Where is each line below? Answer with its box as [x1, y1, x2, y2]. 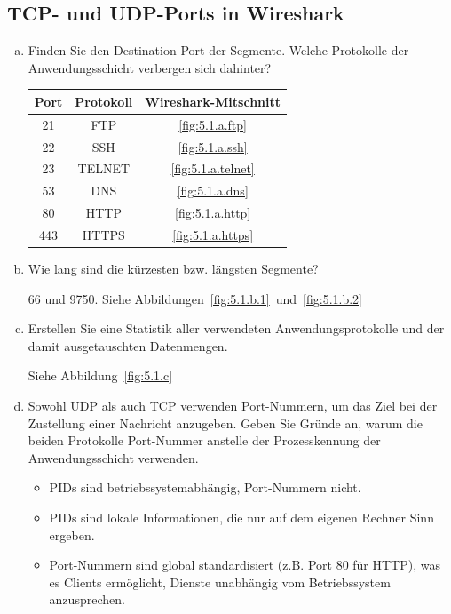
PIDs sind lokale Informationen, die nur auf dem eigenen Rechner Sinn [49, 507, 434, 526]
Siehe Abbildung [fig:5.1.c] [28, 366, 173, 385]
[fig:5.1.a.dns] [177, 181, 249, 200]
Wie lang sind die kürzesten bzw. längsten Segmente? [28, 259, 319, 278]
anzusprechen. [49, 590, 125, 609]
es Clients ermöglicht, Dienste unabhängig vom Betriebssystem [49, 572, 391, 591]
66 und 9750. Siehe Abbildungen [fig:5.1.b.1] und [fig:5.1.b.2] [28, 289, 362, 307]
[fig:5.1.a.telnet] [170, 159, 255, 178]
